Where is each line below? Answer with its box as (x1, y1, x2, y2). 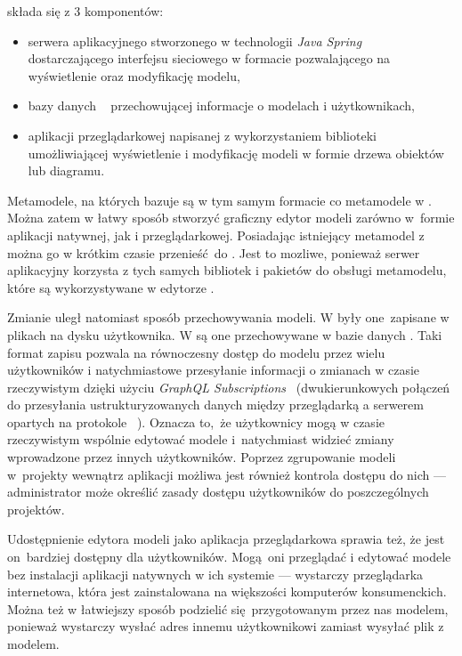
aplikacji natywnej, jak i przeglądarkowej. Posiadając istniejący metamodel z (7, 225, 425, 244)
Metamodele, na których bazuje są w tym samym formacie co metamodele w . (7, 190, 432, 209)
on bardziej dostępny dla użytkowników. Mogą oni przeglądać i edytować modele (7, 547, 451, 566)
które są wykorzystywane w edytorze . (7, 278, 215, 296)
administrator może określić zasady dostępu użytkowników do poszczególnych (7, 482, 429, 501)
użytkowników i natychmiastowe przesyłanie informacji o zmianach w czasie (7, 360, 420, 379)
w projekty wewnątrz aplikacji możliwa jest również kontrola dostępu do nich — (7, 465, 447, 483)
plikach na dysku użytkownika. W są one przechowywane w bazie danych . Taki (7, 325, 442, 344)
